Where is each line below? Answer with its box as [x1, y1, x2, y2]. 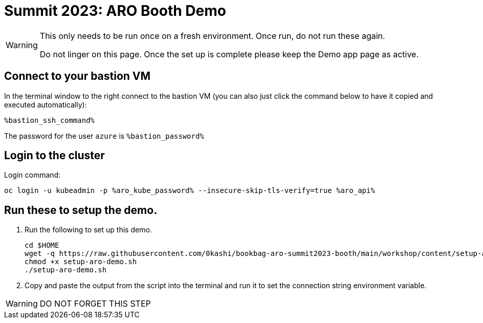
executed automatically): [4, 100, 87, 109]
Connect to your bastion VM [4, 70, 151, 83]
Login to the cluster [4, 149, 105, 162]
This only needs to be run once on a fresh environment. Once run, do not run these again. [39, 30, 385, 41]
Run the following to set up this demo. [25, 225, 152, 234]
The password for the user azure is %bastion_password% [4, 131, 204, 140]
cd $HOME [25, 241, 59, 250]
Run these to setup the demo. [4, 203, 158, 217]
